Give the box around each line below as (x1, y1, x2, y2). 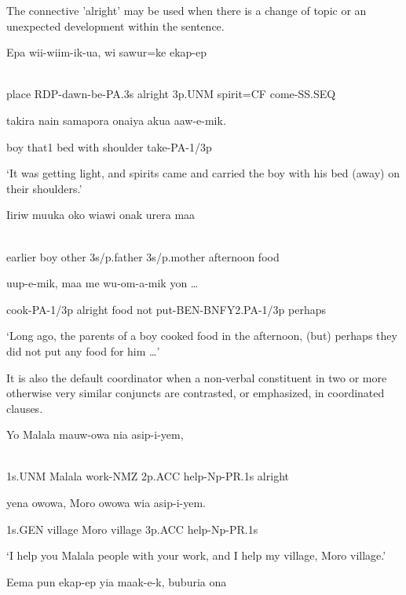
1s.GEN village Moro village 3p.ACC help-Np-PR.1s (6, 520, 258, 537)
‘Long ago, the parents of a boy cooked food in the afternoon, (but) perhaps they (6, 327, 397, 344)
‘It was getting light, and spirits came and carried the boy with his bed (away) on (6, 165, 400, 181)
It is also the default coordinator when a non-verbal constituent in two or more (6, 369, 387, 385)
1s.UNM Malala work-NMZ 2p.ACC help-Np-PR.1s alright (6, 468, 289, 484)
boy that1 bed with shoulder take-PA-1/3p (6, 138, 212, 155)
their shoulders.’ (6, 180, 82, 196)
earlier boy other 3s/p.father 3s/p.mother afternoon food (6, 248, 280, 265)
